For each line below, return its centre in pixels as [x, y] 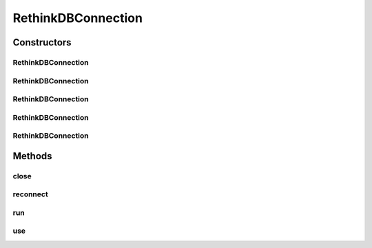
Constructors [42, 42]
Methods [32, 156]
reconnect [30, 194]
